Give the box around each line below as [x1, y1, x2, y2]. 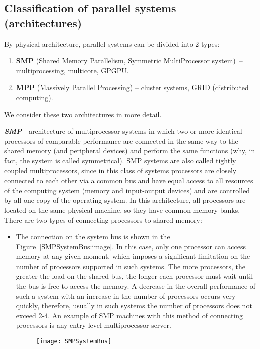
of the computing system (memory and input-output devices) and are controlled [4, 185, 250, 195]
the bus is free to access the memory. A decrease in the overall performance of [16, 281, 256, 291]
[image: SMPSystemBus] [36, 338, 112, 345]
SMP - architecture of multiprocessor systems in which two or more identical [4, 126, 242, 136]
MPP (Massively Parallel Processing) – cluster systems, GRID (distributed [16, 82, 249, 93]
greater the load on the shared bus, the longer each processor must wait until [16, 271, 253, 281]
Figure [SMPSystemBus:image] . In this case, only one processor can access [16, 241, 246, 251]
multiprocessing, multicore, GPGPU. [16, 65, 129, 75]
